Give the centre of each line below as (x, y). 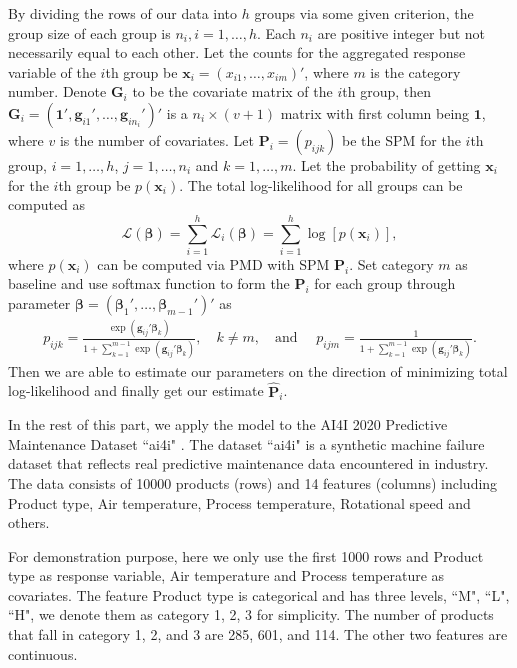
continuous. (43, 653)
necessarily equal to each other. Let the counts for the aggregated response (237, 52)
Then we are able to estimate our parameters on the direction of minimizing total (258, 370)
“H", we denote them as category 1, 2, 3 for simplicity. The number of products (251, 614)
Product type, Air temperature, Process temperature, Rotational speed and (239, 502)
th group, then (386, 91)
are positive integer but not (401, 32)
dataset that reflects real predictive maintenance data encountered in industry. (248, 463)
